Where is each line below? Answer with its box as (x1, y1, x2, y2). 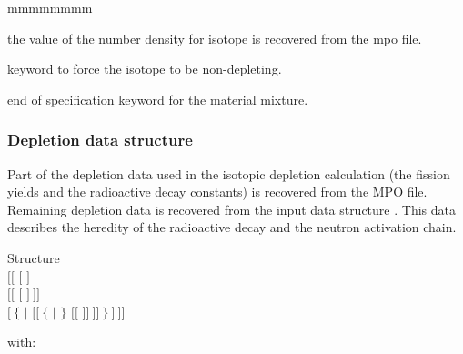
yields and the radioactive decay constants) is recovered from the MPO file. (7, 182, 428, 201)
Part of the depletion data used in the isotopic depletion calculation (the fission (7, 164, 450, 183)
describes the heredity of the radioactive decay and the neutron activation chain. (7, 217, 457, 237)
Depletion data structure (7, 128, 193, 151)
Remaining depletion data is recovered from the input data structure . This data (7, 199, 456, 218)
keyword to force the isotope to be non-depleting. (7, 59, 282, 78)
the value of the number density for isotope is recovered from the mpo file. (7, 28, 422, 47)
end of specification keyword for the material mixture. (7, 89, 308, 108)
